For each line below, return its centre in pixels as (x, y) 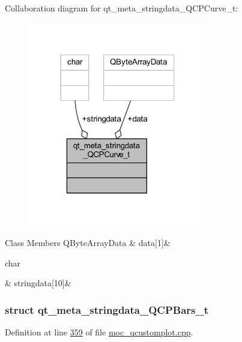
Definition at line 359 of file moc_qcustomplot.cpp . (99, 332)
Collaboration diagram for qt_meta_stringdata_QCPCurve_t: (122, 8)
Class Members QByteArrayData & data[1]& (88, 242)
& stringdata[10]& (38, 283)
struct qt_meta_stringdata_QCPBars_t (107, 309)
